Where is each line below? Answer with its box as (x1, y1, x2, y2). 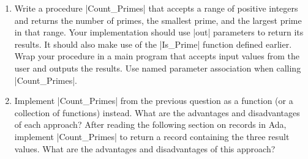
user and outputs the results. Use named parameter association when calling (14, 61, 301, 74)
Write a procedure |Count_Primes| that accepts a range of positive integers (14, 2, 298, 14)
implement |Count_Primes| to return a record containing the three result (14, 130, 290, 142)
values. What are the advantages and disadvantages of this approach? (14, 142, 276, 155)
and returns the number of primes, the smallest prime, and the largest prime (14, 13, 302, 26)
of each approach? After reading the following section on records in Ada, (14, 118, 287, 131)
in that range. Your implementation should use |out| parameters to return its (14, 26, 304, 39)
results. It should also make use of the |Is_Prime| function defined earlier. (14, 37, 292, 50)
